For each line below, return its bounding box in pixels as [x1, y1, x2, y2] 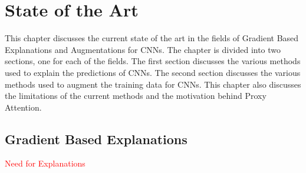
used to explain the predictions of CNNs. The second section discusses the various [5, 66, 301, 78]
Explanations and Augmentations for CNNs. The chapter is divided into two [5, 43, 281, 55]
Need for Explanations [5, 157, 85, 169]
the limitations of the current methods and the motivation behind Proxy [5, 89, 266, 102]
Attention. [5, 101, 42, 113]
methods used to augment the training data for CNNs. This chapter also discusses [5, 78, 301, 90]
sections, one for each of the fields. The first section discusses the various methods [5, 55, 301, 67]
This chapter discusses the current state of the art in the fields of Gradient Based [5, 32, 299, 44]
